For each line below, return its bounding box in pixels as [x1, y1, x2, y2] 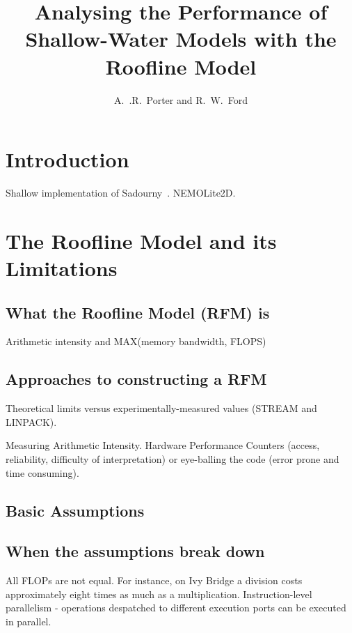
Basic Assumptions [6, 499, 145, 521]
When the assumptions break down [6, 540, 265, 562]
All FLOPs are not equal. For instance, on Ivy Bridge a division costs [6, 573, 303, 588]
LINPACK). [6, 414, 57, 429]
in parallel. [6, 613, 51, 628]
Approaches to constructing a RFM [6, 368, 267, 390]
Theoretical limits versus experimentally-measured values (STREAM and [6, 401, 317, 415]
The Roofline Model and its [6, 226, 277, 254]
